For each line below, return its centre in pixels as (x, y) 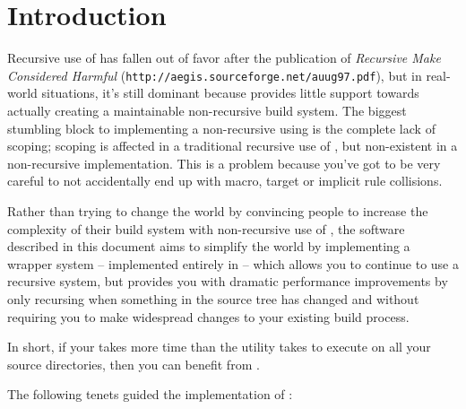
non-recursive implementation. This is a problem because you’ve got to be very (224, 163)
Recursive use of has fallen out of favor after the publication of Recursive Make (224, 58)
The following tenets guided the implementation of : (150, 394)
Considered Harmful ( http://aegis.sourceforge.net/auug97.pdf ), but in (215, 75)
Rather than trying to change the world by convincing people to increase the (218, 210)
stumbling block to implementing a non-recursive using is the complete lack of (221, 128)
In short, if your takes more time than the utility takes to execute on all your (219, 347)
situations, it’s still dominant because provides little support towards (230, 93)
